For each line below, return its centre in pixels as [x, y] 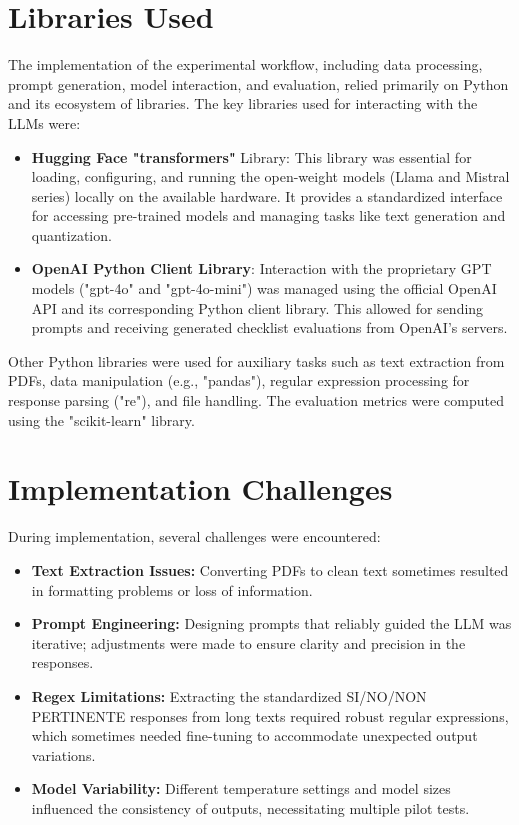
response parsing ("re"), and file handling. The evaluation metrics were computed [256, 400]
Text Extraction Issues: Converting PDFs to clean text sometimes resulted [270, 569]
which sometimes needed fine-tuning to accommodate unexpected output [254, 735]
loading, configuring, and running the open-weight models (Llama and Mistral [270, 176]
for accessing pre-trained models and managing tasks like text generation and [268, 215]
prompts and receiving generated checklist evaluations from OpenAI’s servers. [269, 327]
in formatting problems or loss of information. [172, 589]
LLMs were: [44, 122]
